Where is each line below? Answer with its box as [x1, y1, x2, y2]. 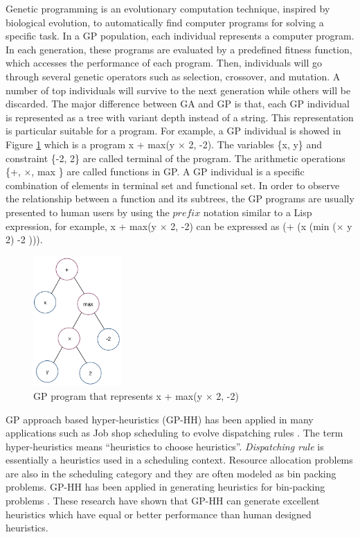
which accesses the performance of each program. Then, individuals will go [6, 55, 323, 70]
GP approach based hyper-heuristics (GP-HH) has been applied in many [6, 412, 314, 426]
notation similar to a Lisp [203, 204, 312, 219]
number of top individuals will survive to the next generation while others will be [6, 82, 351, 97]
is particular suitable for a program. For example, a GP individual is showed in [6, 123, 341, 138]
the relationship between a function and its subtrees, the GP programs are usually [6, 191, 354, 206]
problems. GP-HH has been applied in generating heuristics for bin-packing [6, 479, 325, 494]
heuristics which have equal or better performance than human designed [6, 507, 312, 521]
